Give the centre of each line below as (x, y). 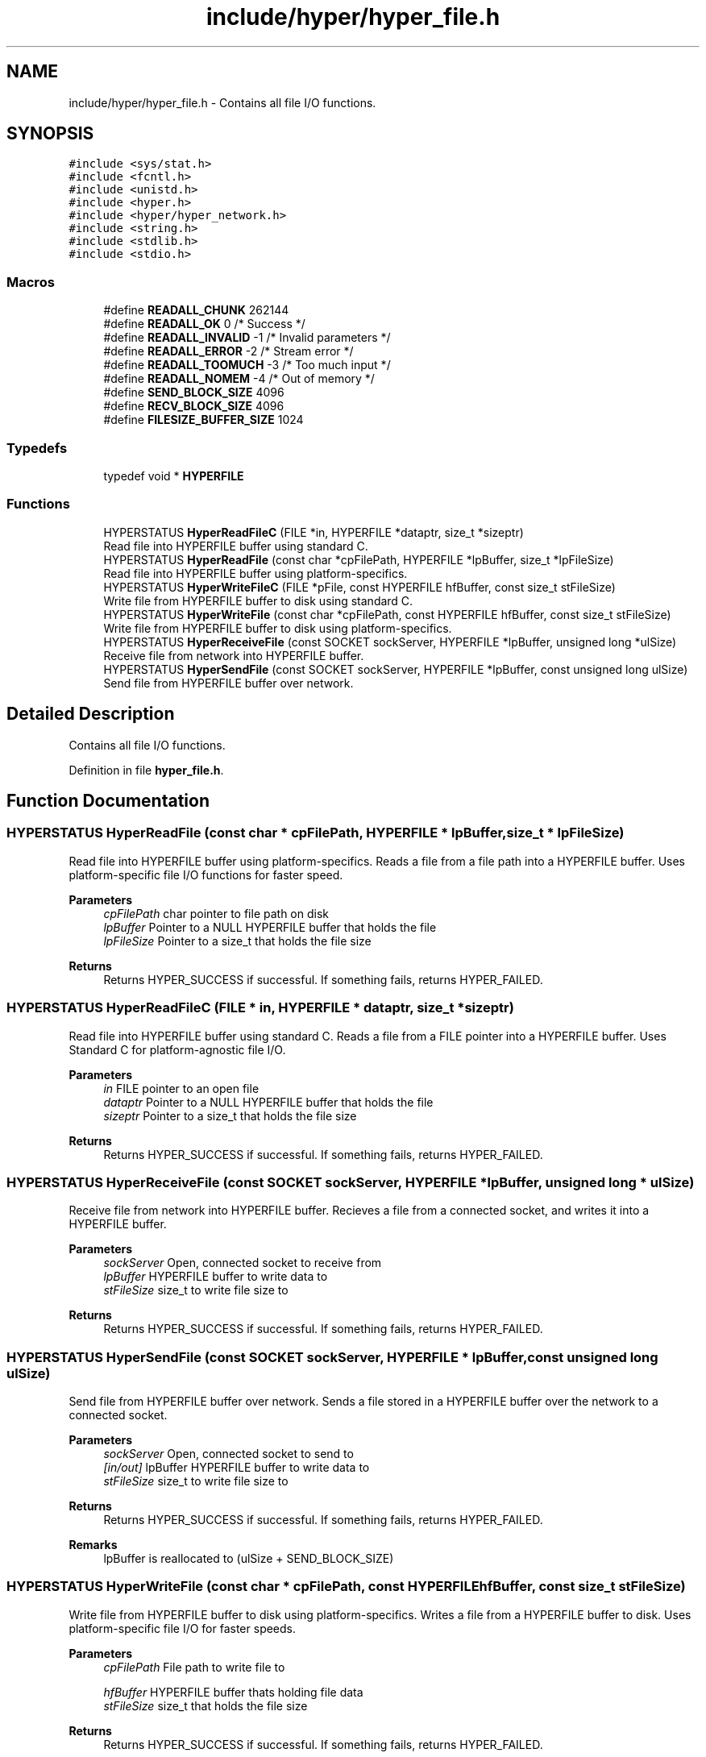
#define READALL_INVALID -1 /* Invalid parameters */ (247, 338)
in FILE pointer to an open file (181, 1088)
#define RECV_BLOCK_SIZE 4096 (194, 406)
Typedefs (37, 448)
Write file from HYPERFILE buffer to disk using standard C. (258, 600)
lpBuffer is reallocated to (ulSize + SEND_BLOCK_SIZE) (249, 1558)
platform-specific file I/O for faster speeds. (183, 1628)
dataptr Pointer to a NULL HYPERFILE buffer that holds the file (268, 1102)
